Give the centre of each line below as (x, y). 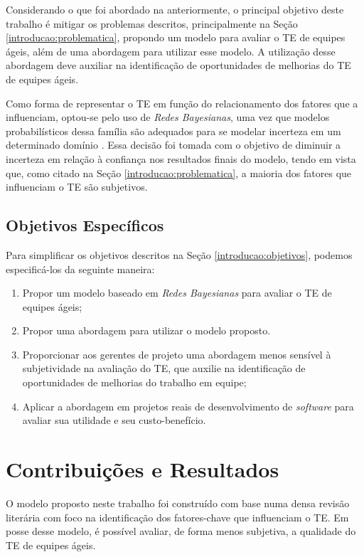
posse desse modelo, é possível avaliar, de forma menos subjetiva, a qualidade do (181, 531)
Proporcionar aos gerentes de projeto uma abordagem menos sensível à (177, 354)
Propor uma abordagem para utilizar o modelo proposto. (146, 330)
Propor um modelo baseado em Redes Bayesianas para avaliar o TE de (177, 293)
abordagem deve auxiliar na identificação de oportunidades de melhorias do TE (178, 65)
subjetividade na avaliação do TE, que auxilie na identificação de (164, 368)
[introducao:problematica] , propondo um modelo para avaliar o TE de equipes (176, 37)
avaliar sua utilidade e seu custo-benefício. (114, 420)
